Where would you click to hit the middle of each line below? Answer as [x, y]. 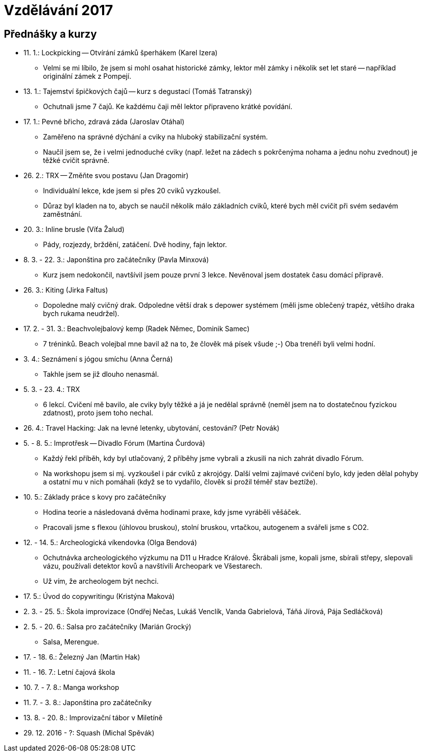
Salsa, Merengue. [71, 642]
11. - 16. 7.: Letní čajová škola [69, 672]
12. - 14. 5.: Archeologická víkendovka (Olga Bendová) [110, 543]
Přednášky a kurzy [51, 34]
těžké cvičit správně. [76, 160]
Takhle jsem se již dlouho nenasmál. [101, 374]
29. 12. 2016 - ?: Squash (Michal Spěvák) [89, 733]
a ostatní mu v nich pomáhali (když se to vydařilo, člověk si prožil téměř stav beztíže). [180, 482]
